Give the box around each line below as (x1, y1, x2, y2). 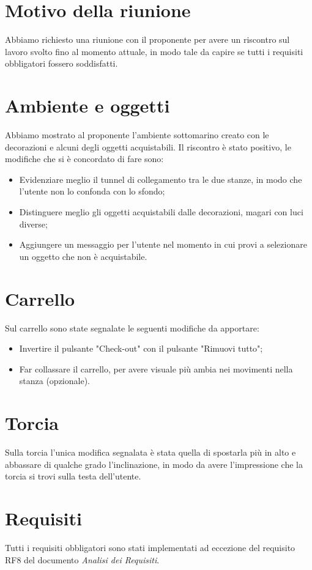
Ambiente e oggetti (5, 93, 170, 118)
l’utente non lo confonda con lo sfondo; (19, 185, 165, 198)
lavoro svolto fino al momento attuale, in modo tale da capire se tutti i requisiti (5, 45, 303, 57)
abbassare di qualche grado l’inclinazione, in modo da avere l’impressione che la (5, 457, 303, 470)
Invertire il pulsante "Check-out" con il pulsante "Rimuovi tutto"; (19, 342, 263, 355)
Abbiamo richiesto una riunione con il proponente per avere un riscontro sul (5, 33, 290, 46)
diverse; (19, 217, 48, 230)
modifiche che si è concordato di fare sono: (5, 152, 164, 165)
